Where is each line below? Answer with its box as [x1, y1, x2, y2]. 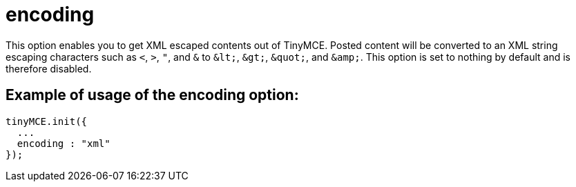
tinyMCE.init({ [6, 115, 88, 127]
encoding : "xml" [17, 137, 111, 149]
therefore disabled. [6, 62, 92, 75]
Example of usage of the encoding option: [6, 86, 299, 104]
